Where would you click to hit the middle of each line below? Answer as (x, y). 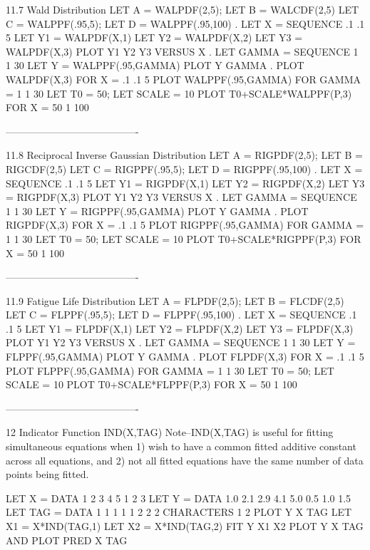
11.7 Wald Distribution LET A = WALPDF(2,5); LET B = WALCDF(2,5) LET (183, 9)
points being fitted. (47, 474)
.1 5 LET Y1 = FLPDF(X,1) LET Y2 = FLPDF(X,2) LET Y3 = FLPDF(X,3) (180, 328)
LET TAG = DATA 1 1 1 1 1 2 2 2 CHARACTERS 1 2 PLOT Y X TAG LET (179, 512)
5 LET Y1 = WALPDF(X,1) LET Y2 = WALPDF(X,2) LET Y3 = (154, 37)
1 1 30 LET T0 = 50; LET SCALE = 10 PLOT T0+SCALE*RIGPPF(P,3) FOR (184, 238)
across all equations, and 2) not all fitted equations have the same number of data (185, 460)
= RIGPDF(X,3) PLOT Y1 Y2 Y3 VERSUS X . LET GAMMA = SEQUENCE (181, 197)
